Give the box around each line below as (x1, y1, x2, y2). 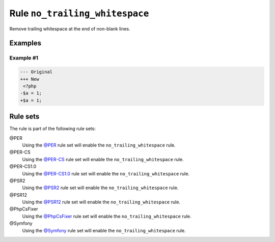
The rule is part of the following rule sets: (9, 126, 96, 132)
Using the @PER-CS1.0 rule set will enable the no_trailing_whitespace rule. (22, 170, 190, 176)
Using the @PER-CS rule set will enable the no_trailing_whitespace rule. (22, 156, 184, 162)
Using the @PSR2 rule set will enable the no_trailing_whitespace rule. (22, 185, 179, 191)
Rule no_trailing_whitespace (9, 8, 149, 19)
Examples (9, 39, 42, 48)
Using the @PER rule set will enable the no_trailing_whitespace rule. (22, 142, 176, 148)
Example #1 (9, 54, 38, 62)
